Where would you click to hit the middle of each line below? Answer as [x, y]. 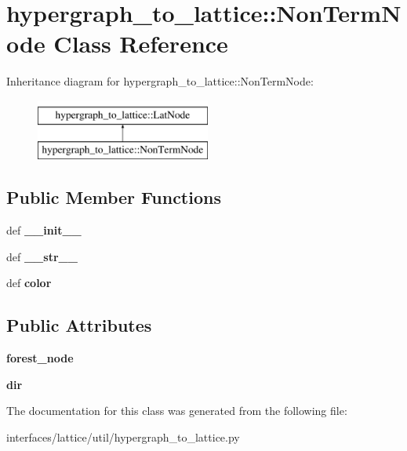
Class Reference [141, 44]
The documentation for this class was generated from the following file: [177, 411]
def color [29, 283]
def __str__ [42, 256]
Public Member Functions [114, 197]
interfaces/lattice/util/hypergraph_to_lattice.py [123, 437]
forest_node [40, 358]
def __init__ [44, 230]
